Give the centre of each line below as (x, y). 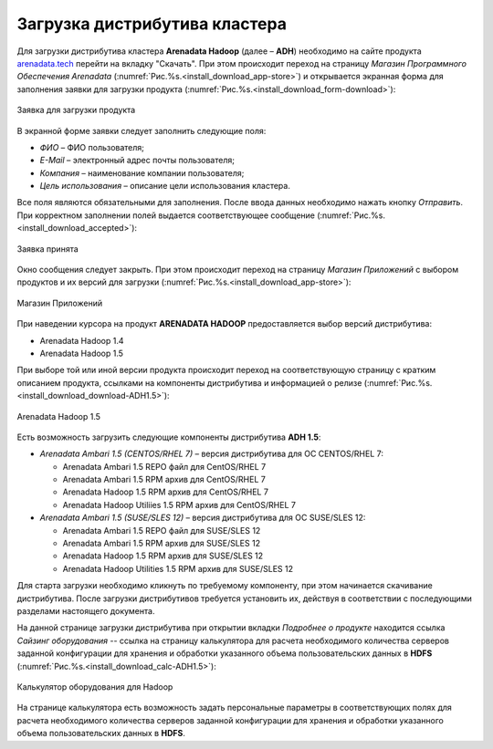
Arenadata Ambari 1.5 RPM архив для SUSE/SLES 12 (161, 544)
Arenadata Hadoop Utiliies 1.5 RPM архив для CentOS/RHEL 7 (179, 505)
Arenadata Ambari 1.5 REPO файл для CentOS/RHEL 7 (164, 466)
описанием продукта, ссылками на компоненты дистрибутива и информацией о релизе (189, 382)
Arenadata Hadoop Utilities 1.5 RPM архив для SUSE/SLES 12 (178, 568)
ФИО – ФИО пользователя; (92, 147)
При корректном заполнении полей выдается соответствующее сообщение (166, 215)
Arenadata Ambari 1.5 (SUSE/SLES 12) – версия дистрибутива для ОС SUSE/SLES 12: (203, 518)
